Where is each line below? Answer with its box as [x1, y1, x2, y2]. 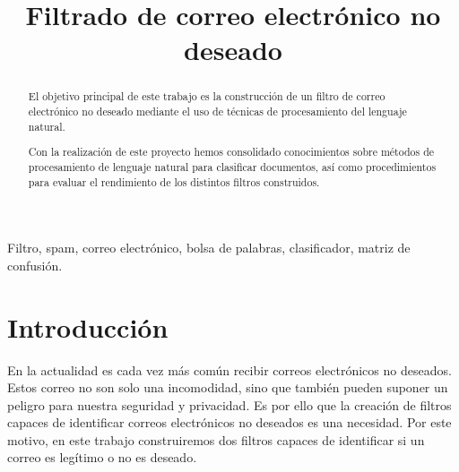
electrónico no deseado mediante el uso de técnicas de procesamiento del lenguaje [28, 104, 407, 119]
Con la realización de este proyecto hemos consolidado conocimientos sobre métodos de [28, 144, 435, 159]
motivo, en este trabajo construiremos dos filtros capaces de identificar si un [7, 430, 425, 449]
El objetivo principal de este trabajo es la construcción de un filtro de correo [28, 89, 385, 104]
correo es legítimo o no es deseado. [7, 448, 197, 467]
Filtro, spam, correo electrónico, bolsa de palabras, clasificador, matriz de [7, 238, 411, 257]
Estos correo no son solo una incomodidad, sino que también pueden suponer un [7, 378, 448, 397]
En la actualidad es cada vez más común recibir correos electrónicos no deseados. [7, 360, 452, 379]
